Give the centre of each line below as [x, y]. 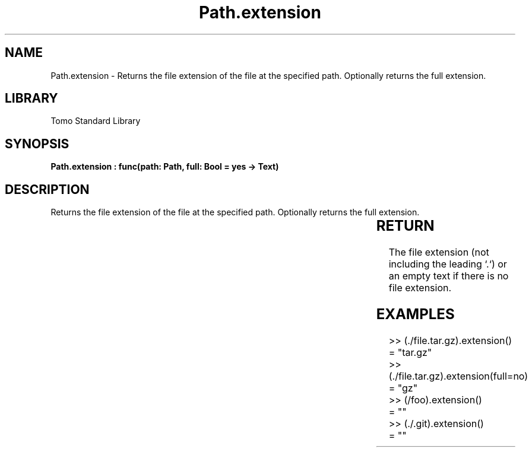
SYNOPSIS [37, 144]
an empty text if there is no [449, 276]
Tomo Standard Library [96, 121]
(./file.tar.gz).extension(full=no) [458, 376]
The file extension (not [439, 252]
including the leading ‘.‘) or [448, 264]
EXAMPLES [415, 314]
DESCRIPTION [47, 189]
